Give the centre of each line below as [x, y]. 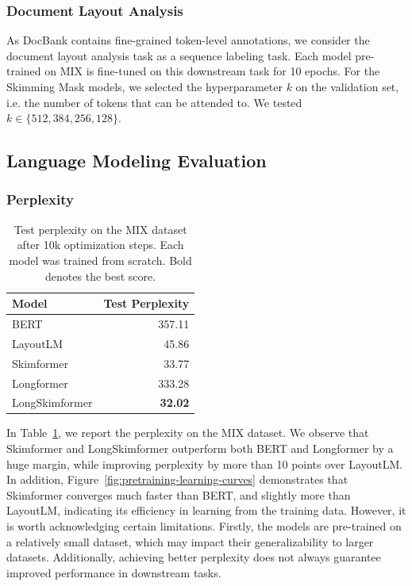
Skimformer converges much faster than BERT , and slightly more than [179, 494]
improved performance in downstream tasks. [114, 572]
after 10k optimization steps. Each [100, 245]
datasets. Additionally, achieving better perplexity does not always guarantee [194, 557]
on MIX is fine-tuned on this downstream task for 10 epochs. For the [212, 71]
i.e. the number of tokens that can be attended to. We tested [154, 102]
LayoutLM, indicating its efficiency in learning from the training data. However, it [206, 510]
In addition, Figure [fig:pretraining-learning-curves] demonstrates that [177, 479]
